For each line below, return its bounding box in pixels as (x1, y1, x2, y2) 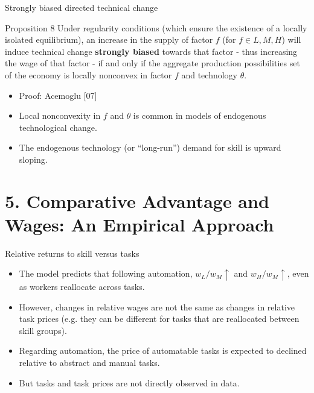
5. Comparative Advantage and (5, 188, 269, 213)
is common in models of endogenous (133, 109, 266, 122)
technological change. (19, 121, 97, 133)
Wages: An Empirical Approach (5, 212, 274, 236)
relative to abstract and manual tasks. (19, 356, 160, 368)
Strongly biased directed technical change (5, 1, 158, 13)
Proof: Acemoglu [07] (19, 89, 97, 101)
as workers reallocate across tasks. (19, 280, 145, 292)
